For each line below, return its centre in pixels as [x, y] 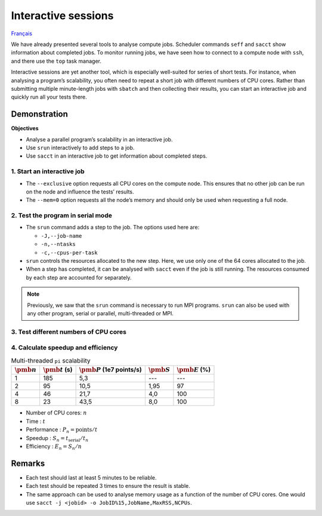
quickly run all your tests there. [49, 97]
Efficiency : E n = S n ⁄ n [54, 447]
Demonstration [40, 114]
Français [22, 33]
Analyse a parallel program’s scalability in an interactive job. [99, 139]
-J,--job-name [61, 236]
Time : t [36, 421]
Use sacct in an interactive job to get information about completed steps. [117, 156]
